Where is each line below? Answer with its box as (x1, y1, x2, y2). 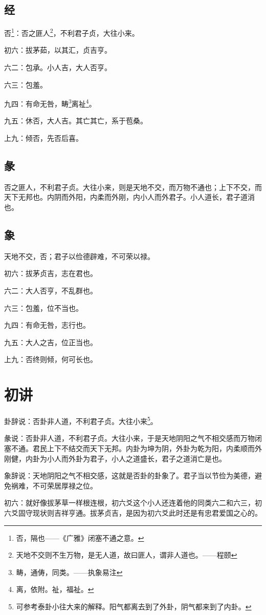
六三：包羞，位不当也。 (4, 302, 83, 313)
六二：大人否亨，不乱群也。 (4, 285, 97, 296)
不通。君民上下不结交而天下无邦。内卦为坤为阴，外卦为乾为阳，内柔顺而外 (11, 442, 262, 453)
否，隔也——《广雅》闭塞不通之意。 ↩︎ (16, 532, 144, 543)
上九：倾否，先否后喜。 (4, 133, 83, 143)
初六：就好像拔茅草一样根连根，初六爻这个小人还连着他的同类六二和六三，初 (4, 497, 262, 508)
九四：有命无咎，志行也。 (4, 320, 90, 330)
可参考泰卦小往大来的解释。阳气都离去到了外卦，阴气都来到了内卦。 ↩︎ (16, 601, 252, 611)
